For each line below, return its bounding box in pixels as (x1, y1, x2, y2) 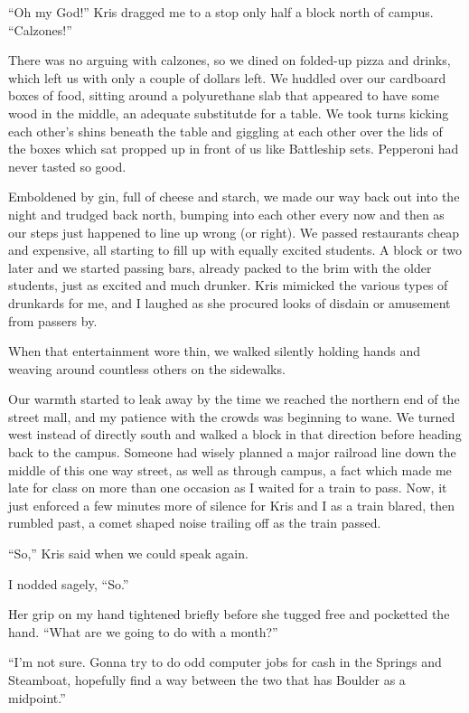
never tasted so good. (8, 156, 127, 175)
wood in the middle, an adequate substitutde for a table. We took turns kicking (8, 103, 449, 122)
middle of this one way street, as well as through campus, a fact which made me (8, 460, 452, 479)
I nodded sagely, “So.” (8, 574, 129, 593)
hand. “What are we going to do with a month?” (8, 622, 278, 641)
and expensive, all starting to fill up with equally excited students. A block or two (8, 240, 463, 259)
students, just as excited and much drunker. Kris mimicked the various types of (8, 276, 448, 295)
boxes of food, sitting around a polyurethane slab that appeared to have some (8, 86, 439, 105)
